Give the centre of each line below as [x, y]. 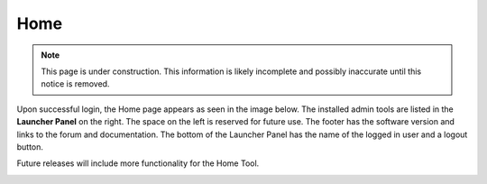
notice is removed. [75, 84]
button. [30, 147]
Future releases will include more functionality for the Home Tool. [138, 163]
